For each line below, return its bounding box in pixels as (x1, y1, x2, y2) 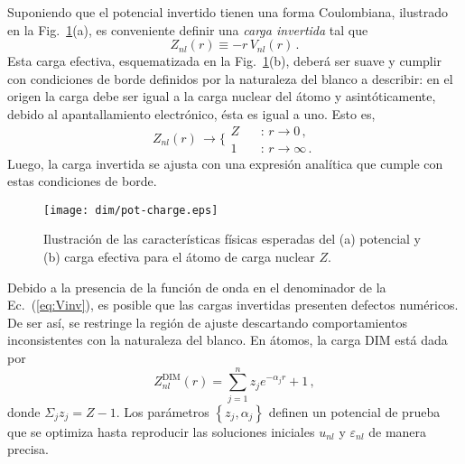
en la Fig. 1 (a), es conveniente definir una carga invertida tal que (7, 20, 368, 39)
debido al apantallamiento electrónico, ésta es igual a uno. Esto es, (7, 104, 376, 123)
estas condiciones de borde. (7, 172, 157, 190)
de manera (368, 422, 427, 441)
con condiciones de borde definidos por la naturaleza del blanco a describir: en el (7, 69, 453, 88)
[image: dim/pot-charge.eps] (43, 203, 219, 217)
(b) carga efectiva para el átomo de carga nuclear (43, 247, 315, 266)
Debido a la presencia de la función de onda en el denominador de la (7, 277, 386, 296)
